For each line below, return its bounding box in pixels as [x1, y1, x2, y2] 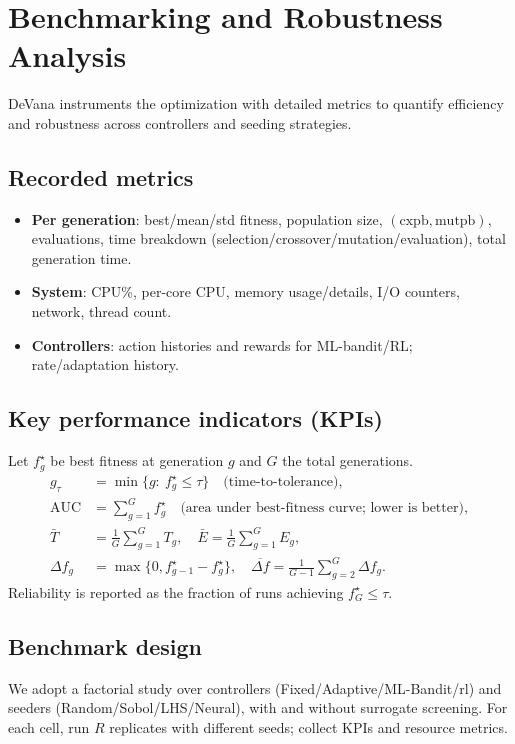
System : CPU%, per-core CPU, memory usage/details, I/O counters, [31, 281, 460, 302]
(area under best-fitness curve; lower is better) [180, 501, 464, 516]
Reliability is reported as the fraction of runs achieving [8, 581, 344, 602]
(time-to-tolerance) [223, 475, 339, 490]
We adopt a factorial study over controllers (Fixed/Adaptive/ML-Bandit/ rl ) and [8, 677, 502, 698]
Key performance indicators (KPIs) [8, 403, 383, 434]
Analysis [8, 35, 127, 76]
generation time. [31, 247, 132, 268]
